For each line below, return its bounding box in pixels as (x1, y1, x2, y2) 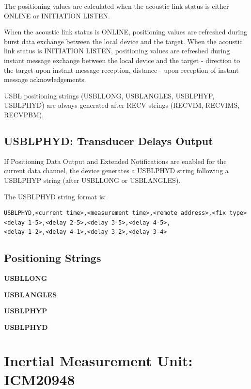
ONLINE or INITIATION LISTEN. (4, 10, 110, 20)
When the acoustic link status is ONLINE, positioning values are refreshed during (4, 27, 247, 37)
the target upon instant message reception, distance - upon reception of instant (4, 65, 239, 75)
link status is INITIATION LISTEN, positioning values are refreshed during (4, 46, 230, 56)
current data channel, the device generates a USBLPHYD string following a (4, 165, 229, 176)
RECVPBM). (4, 109, 44, 119)
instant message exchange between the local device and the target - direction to (4, 55, 240, 65)
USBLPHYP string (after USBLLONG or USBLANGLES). (4, 175, 181, 185)
